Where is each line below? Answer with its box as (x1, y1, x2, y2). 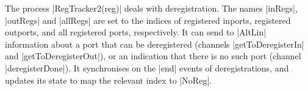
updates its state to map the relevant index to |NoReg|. (5, 73, 212, 86)
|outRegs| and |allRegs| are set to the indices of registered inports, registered (5, 13, 291, 26)
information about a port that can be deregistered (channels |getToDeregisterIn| (5, 37, 304, 50)
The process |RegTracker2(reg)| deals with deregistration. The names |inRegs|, (5, 2, 298, 14)
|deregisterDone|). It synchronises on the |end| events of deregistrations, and (5, 61, 289, 74)
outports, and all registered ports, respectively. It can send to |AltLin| (5, 26, 267, 38)
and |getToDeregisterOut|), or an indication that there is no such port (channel (5, 49, 301, 62)
